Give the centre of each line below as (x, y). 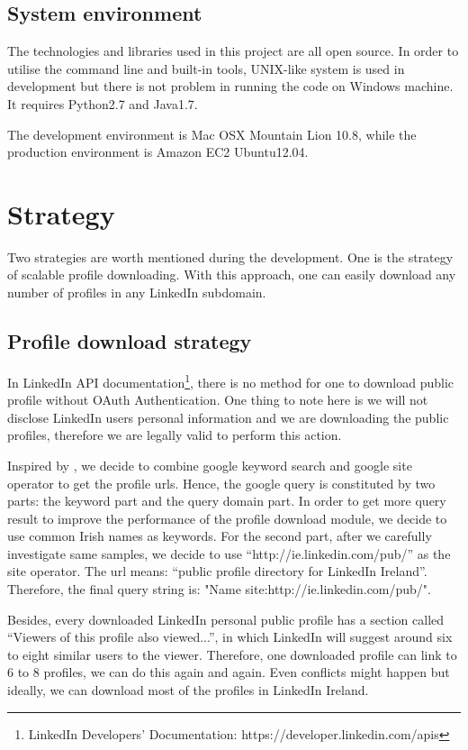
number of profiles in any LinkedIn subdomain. (137, 293)
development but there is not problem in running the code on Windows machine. (230, 86)
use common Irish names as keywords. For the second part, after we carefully (220, 536)
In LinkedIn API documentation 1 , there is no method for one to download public (231, 380)
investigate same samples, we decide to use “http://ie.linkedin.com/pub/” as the (229, 553)
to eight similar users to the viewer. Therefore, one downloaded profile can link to (232, 654)
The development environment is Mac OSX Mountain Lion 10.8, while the (212, 134)
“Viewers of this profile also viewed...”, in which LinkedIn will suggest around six (230, 637)
